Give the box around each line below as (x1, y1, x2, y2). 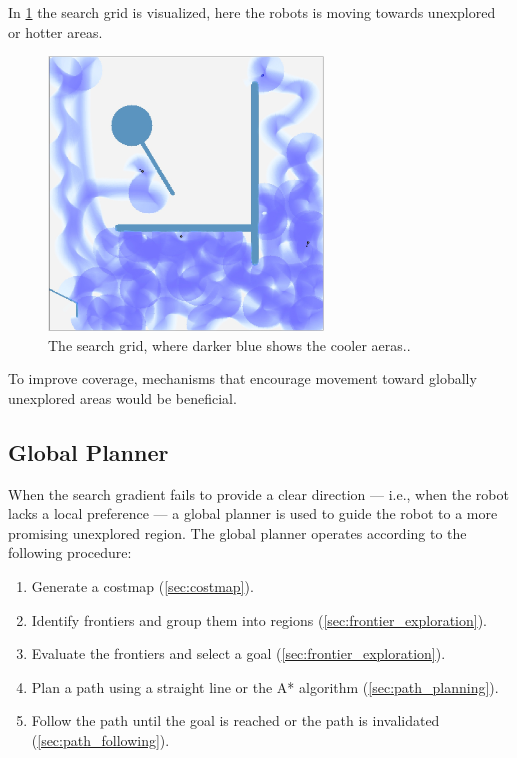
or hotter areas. (8, 21, 103, 42)
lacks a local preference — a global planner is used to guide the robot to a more (8, 503, 498, 524)
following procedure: (8, 542, 132, 563)
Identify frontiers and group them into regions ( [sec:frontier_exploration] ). (31, 609, 488, 630)
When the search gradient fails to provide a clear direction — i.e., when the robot (8, 483, 509, 504)
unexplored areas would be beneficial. (8, 387, 237, 408)
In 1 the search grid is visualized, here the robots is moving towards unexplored (8, 2, 496, 22)
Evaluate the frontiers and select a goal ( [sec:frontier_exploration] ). (31, 643, 446, 664)
